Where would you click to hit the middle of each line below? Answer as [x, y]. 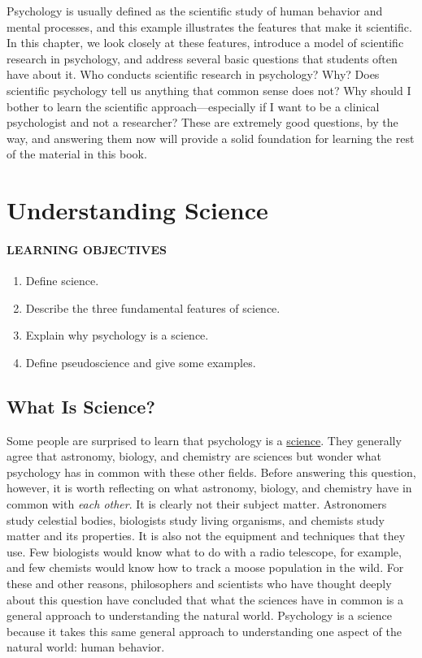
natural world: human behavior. [86, 647]
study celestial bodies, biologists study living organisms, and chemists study [196, 519]
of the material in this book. [77, 154]
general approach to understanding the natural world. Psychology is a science [199, 615]
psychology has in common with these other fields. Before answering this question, [211, 472]
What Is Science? [81, 406]
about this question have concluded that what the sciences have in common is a [205, 599]
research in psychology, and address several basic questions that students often [202, 58]
